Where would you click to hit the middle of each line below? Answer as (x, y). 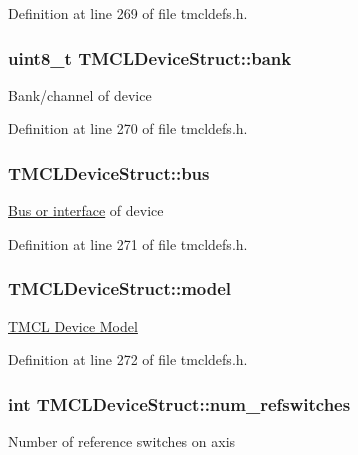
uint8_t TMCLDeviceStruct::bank (150, 57)
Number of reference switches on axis (122, 441)
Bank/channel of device (80, 94)
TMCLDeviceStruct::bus (109, 172)
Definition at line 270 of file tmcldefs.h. (128, 128)
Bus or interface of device (86, 210)
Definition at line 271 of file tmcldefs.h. (128, 243)
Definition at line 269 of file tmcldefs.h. (128, 13)
